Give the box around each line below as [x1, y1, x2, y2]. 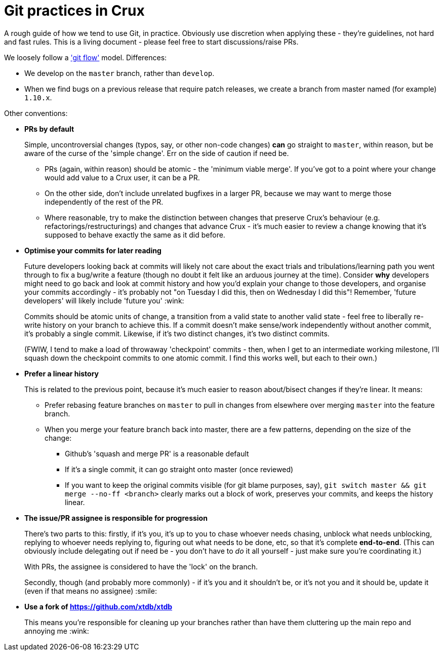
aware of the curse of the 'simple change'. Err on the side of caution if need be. [24, 148, 289, 158]
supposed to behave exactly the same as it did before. [45, 230, 225, 239]
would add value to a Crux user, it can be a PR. [45, 173, 200, 182]
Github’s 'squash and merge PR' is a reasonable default [65, 449, 249, 458]
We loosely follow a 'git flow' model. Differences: [4, 53, 167, 62]
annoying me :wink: [24, 626, 89, 635]
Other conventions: [4, 108, 68, 118]
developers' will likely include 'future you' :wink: [24, 296, 184, 305]
